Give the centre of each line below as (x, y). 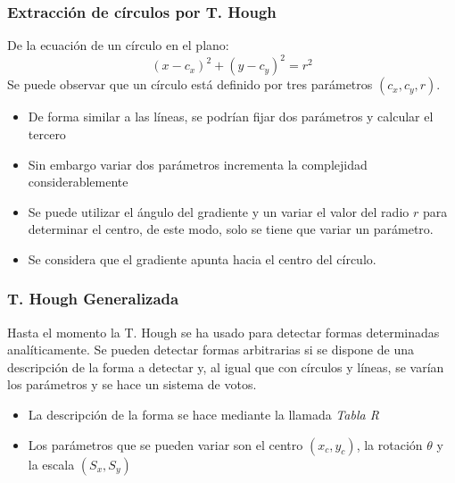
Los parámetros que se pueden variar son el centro (165, 444)
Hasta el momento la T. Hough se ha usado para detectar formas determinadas (223, 332)
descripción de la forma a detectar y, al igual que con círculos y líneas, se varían (226, 366)
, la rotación (389, 444)
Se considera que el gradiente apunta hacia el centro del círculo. (202, 258)
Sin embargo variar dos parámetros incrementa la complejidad (198, 164)
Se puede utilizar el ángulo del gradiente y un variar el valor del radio (219, 211)
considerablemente (78, 182)
